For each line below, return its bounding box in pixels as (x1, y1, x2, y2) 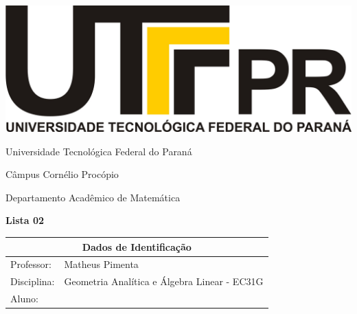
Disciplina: (10, 274, 55, 289)
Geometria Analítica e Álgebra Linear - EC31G (64, 274, 264, 289)
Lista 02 (5, 213, 45, 227)
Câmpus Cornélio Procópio (5, 167, 119, 181)
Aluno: (10, 291, 38, 306)
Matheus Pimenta (64, 257, 139, 271)
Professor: (10, 257, 51, 271)
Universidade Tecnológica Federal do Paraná (5, 144, 192, 158)
